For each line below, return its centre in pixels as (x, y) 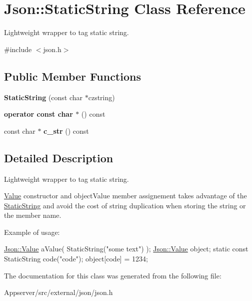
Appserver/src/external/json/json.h (58, 292)
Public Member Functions (72, 76)
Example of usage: (32, 232)
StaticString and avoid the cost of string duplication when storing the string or (125, 205)
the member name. (33, 215)
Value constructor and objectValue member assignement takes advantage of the (125, 196)
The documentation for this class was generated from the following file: (113, 275)
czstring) (101, 97)
